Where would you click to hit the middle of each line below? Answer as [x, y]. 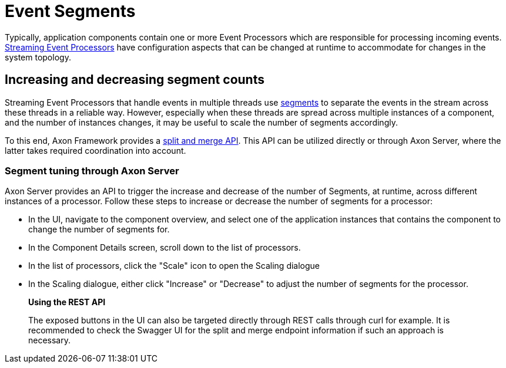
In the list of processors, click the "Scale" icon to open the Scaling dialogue [174, 266]
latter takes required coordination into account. [95, 150]
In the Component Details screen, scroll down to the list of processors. [165, 248]
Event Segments [70, 11]
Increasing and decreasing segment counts [135, 80]
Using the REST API [67, 302]
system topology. [38, 57]
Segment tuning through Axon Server [92, 171]
